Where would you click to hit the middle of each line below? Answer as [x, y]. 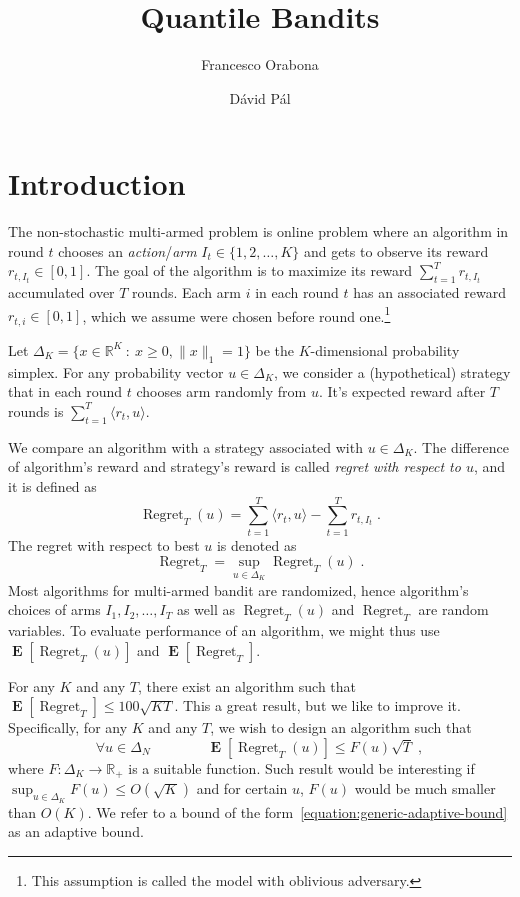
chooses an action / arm [127, 250]
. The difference [461, 446]
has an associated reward [429, 292]
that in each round [65, 391]
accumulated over [61, 292]
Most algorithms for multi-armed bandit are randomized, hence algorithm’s [238, 589]
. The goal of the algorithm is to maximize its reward [249, 270]
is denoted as [256, 544]
